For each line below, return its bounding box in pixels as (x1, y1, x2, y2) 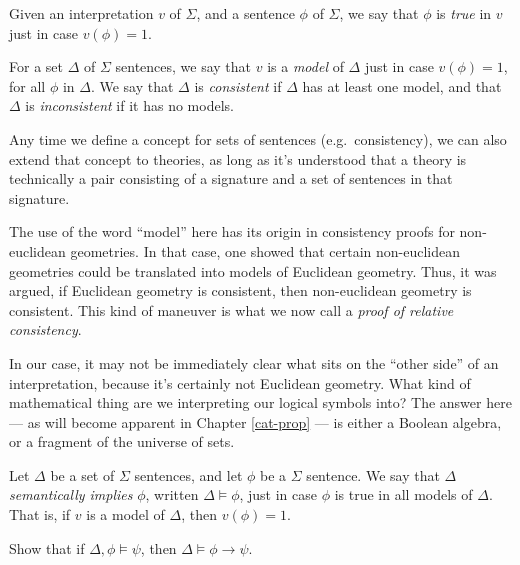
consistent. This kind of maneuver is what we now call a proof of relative (9, 299, 454, 320)
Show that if (9, 537, 85, 558)
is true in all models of (334, 484, 473, 505)
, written (145, 484, 199, 505)
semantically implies (9, 484, 133, 505)
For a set (9, 56, 63, 77)
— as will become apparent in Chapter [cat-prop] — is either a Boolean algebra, (9, 411, 502, 432)
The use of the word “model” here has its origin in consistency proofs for (9, 221, 455, 242)
